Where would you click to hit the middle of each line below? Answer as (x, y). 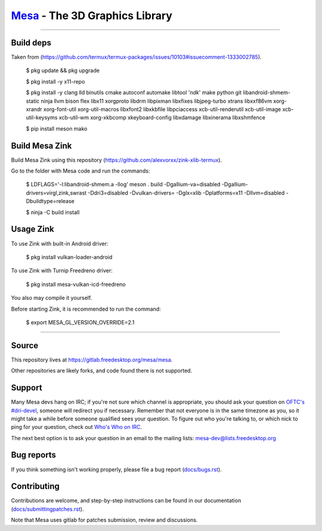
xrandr (34, 109)
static (33, 101)
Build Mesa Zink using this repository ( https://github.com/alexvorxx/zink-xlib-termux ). (117, 160)
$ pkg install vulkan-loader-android (69, 257)
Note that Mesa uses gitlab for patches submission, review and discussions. (104, 520)
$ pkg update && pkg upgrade (63, 70)
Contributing (35, 487)
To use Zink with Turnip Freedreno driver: (62, 271)
